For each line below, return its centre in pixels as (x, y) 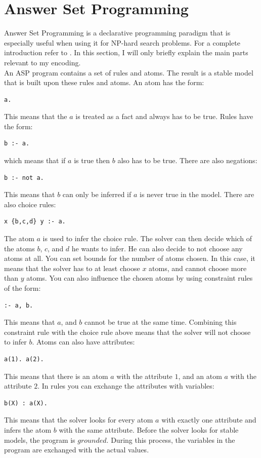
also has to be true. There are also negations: (187, 160)
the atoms (19, 248)
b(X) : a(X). (26, 403)
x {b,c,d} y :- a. (35, 222)
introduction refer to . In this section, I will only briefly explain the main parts (126, 52)
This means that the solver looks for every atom (79, 420)
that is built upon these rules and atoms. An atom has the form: (104, 82)
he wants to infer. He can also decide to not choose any (157, 248)
